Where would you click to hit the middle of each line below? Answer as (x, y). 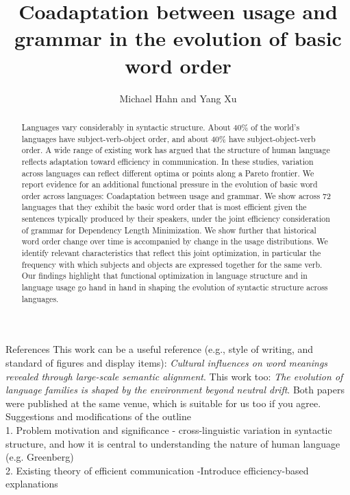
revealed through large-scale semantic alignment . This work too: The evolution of (174, 376)
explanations (32, 484)
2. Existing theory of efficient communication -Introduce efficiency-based (157, 470)
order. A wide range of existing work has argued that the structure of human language (176, 150)
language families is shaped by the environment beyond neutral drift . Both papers (175, 390)
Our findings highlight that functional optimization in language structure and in (164, 276)
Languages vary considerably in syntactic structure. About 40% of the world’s (161, 127)
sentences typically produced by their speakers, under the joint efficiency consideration (176, 219)
